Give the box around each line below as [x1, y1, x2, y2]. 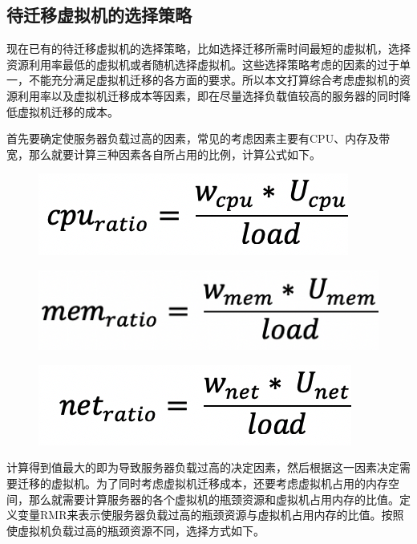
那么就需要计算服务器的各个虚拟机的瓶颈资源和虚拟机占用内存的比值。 [28, 490, 399, 507]
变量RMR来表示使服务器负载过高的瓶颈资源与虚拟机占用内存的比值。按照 [17, 506, 404, 523]
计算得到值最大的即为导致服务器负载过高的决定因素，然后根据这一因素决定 [6, 459, 399, 476]
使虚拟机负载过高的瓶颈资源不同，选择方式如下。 [6, 522, 265, 538]
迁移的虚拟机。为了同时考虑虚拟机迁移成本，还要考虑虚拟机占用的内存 [17, 474, 388, 491]
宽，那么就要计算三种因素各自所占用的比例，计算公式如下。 [6, 145, 321, 162]
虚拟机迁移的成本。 [17, 103, 119, 120]
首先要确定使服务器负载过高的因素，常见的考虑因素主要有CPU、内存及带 [6, 130, 391, 147]
